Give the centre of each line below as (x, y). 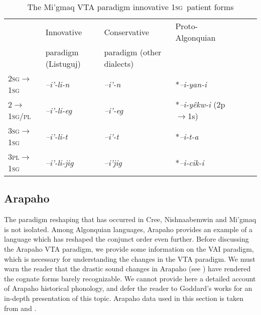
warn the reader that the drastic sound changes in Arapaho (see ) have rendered (127, 269)
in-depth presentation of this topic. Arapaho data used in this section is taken (124, 298)
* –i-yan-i (191, 84)
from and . (20, 308)
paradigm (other (133, 52)
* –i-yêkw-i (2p (200, 104)
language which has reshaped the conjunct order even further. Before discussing (126, 239)
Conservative (126, 32)
